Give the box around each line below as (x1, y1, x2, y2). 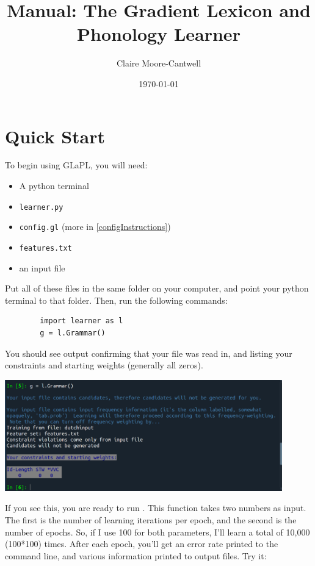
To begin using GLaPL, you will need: (5, 159, 148, 171)
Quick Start (5, 123, 105, 148)
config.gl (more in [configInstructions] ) (19, 220, 171, 233)
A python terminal (19, 179, 89, 192)
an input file (19, 261, 65, 274)
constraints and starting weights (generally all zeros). (5, 359, 203, 371)
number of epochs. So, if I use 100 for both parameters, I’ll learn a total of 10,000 (5, 525, 310, 538)
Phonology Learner (77, 21, 241, 46)
